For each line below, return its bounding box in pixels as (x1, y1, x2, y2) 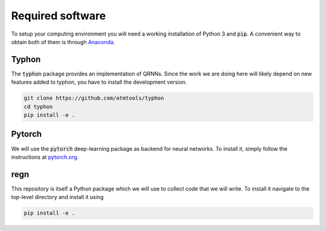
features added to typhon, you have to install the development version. (11, 78, 187, 86)
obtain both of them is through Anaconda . (11, 38, 115, 45)
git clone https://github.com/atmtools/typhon (24, 95, 164, 102)
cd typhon (24, 103, 53, 110)
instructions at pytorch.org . (11, 153, 79, 160)
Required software (11, 9, 106, 22)
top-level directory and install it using (11, 194, 104, 201)
